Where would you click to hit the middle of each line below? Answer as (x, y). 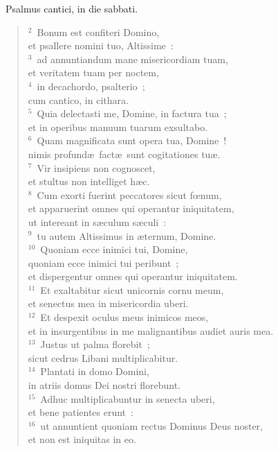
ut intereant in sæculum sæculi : (97, 221)
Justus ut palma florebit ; (95, 344)
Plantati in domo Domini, (95, 371)
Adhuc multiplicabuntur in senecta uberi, (128, 398)
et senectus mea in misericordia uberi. (108, 303)
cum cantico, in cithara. (78, 99)
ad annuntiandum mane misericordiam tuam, (132, 59)
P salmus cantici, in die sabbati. (72, 8)
